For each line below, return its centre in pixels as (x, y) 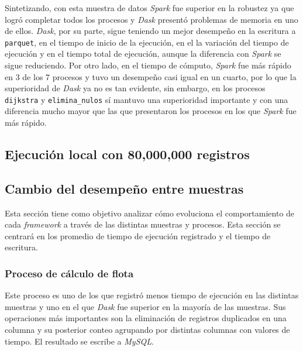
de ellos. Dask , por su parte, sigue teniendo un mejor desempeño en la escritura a (150, 31)
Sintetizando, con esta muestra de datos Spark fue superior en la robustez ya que (149, 8)
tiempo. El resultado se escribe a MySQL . (79, 341)
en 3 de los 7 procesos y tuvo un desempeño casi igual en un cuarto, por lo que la (151, 76)
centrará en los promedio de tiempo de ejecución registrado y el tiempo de (138, 235)
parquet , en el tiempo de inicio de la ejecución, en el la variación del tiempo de (147, 42)
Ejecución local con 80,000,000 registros (127, 154)
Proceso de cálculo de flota (69, 273)
